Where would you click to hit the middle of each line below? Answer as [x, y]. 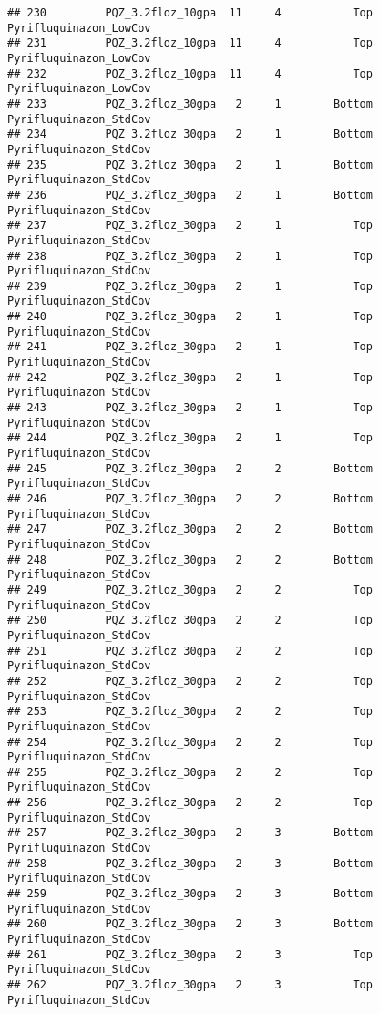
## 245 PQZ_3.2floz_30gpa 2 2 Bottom [190, 468]
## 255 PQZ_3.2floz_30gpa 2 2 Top [190, 772]
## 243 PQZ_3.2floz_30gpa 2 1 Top [190, 408]
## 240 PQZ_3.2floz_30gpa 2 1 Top [190, 317]
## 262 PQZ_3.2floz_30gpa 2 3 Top [190, 985]
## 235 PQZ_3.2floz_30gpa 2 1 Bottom [190, 165]
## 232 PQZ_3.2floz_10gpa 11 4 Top [190, 73]
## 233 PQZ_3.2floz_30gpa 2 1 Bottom [190, 103]
